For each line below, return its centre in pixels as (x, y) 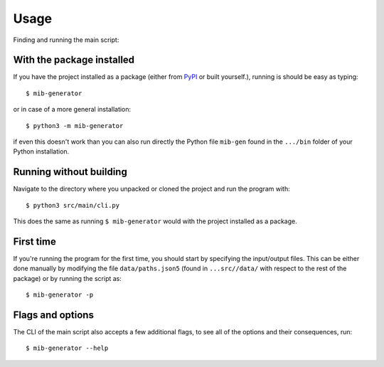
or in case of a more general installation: (72, 110)
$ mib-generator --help (67, 348)
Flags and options (53, 315)
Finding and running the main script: (66, 40)
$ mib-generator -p (60, 295)
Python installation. (41, 151)
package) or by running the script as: (68, 278)
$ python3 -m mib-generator (75, 126)
